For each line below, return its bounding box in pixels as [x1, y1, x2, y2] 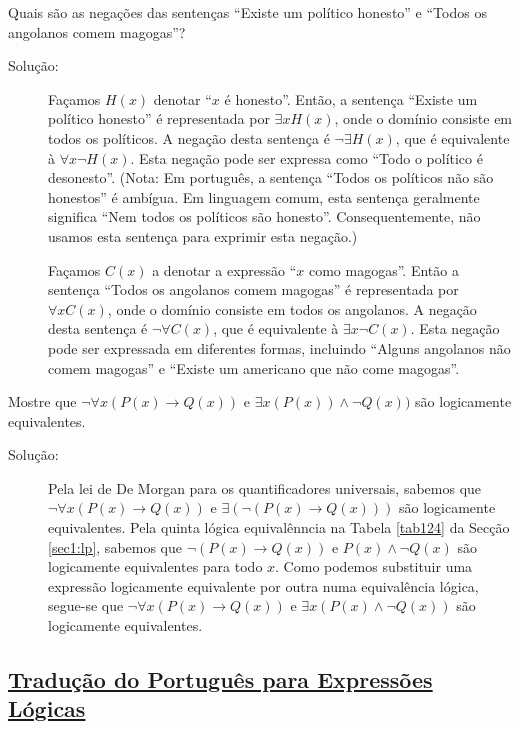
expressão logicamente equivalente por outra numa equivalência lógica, [48, 575, 479, 596]
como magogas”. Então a [308, 259, 459, 280]
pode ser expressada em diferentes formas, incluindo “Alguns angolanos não [48, 337, 511, 358]
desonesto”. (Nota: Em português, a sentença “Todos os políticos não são [48, 167, 494, 188]
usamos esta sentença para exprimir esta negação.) [48, 225, 358, 246]
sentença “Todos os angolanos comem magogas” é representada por [48, 279, 459, 300]
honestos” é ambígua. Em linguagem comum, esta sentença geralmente [48, 186, 480, 207]
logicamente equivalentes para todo [48, 556, 263, 577]
